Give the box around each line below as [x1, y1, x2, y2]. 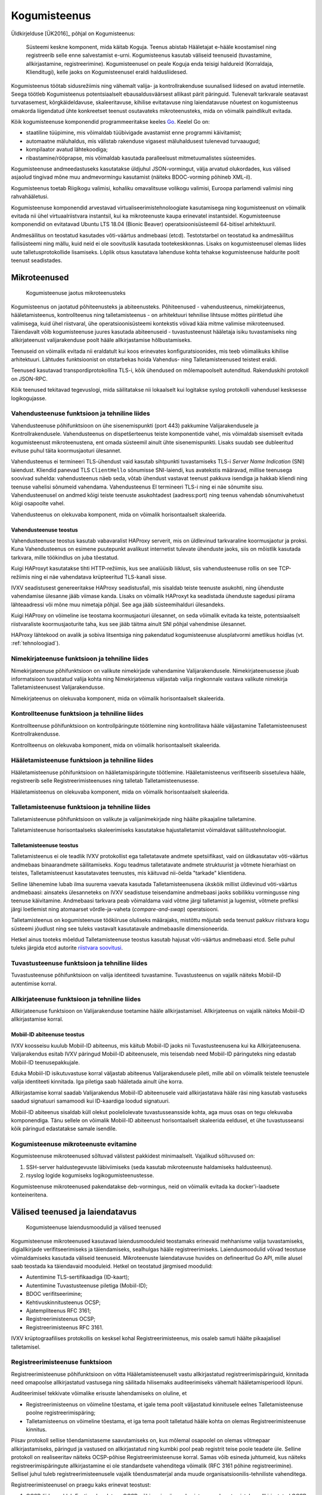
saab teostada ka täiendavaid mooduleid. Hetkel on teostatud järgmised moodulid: [11, 1262, 213, 1270]
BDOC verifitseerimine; [26, 1290, 83, 1298]
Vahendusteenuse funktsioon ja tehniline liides [11, 410, 150, 418]
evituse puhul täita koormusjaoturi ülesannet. [11, 447, 122, 454]
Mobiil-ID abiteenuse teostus [11, 1031, 85, 1038]
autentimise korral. [11, 980, 57, 987]
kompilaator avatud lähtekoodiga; [26, 146, 108, 153]
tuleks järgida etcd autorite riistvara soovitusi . [11, 944, 123, 951]
